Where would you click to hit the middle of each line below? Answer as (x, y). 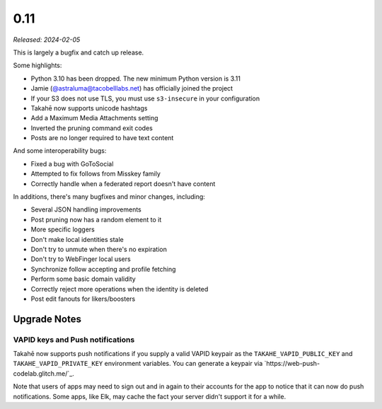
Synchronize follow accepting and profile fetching (103, 269)
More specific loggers (63, 229)
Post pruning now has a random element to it (96, 219)
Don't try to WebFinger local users (81, 259)
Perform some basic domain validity (83, 279)
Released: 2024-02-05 (47, 40)
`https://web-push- (292, 364)
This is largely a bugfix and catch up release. (79, 52)
